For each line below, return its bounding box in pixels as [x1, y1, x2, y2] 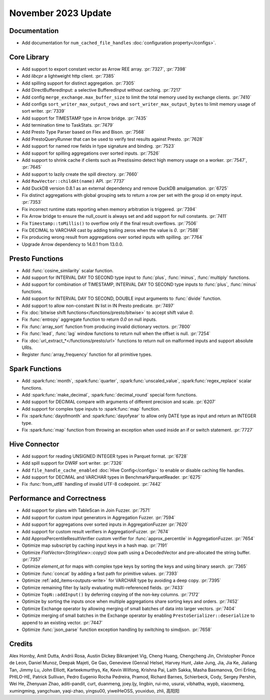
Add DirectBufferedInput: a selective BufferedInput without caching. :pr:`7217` [21, 87, 182, 93]
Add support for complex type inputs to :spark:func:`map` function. [21, 406, 160, 412]
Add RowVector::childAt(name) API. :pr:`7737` [21, 178, 125, 184]
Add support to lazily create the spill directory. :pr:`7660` [21, 171, 138, 177]
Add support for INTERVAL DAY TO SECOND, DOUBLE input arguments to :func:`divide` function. [21, 295, 222, 301]
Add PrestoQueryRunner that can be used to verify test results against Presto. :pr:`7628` [21, 136, 204, 142]
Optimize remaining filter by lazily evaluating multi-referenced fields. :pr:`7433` [21, 584, 184, 590]
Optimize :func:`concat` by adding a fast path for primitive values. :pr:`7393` [21, 570, 178, 576]
